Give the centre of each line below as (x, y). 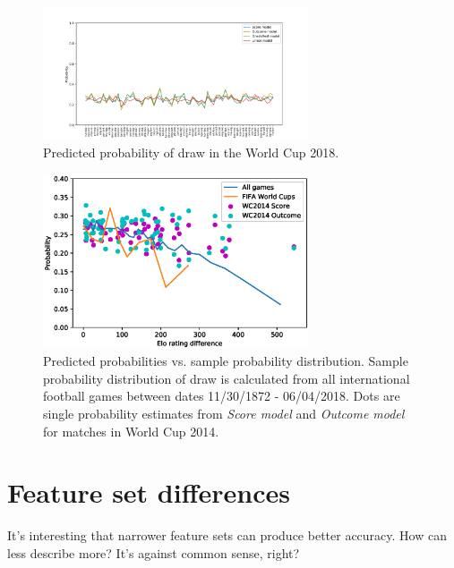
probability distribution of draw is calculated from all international (227, 378)
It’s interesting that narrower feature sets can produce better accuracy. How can (227, 535)
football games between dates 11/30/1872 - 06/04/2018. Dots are (222, 396)
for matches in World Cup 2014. (131, 431)
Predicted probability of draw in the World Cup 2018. (191, 152)
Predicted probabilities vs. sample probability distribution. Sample (226, 361)
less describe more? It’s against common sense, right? (154, 552)
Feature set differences (149, 492)
